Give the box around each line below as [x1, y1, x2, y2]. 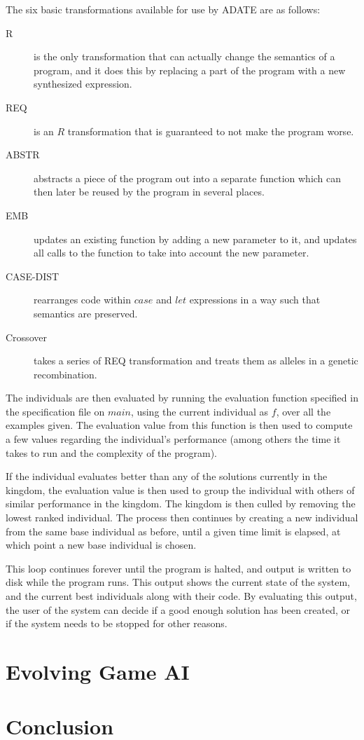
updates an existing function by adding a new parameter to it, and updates [34, 231, 357, 246]
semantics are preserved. [34, 306, 138, 320]
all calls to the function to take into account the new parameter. [34, 245, 309, 260]
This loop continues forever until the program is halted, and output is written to [6, 561, 351, 575]
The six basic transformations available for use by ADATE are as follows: [6, 2, 321, 16]
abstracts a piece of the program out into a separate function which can [34, 170, 342, 185]
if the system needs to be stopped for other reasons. [6, 616, 227, 631]
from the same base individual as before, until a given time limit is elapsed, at [6, 523, 341, 538]
